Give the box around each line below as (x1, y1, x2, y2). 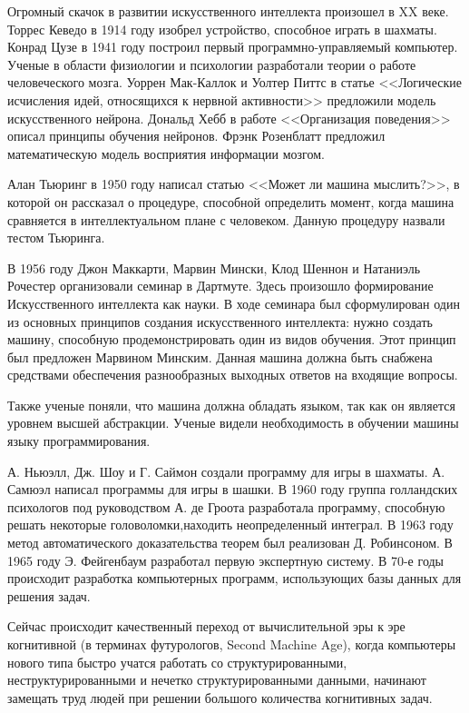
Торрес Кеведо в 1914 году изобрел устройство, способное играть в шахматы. (7, 19, 437, 38)
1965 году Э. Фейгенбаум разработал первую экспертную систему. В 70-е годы (7, 550, 445, 569)
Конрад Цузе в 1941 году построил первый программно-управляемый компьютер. (7, 37, 458, 56)
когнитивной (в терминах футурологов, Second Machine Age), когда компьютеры (7, 635, 456, 653)
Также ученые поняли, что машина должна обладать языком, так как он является (7, 395, 455, 414)
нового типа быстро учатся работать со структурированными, (7, 652, 347, 671)
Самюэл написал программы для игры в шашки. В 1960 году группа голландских (7, 480, 458, 499)
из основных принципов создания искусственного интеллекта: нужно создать (7, 312, 433, 331)
